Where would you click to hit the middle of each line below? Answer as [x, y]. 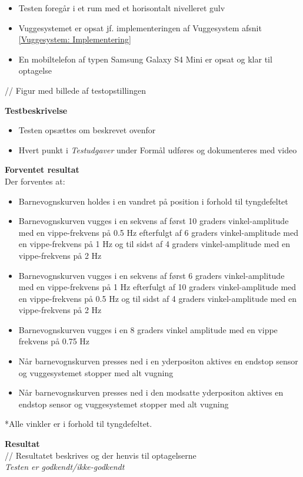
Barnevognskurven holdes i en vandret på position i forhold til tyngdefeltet [153, 201]
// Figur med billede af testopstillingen [75, 90]
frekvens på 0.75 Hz [54, 341]
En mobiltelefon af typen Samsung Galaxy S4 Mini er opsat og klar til [145, 59]
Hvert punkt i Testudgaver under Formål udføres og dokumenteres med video [158, 149]
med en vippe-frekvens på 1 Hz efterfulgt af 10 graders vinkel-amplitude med [157, 287]
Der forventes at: [35, 181]
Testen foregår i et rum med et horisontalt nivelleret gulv [122, 8]
